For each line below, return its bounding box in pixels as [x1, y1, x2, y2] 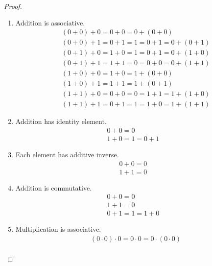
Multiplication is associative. [15, 224, 101, 234]
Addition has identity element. [15, 116, 107, 126]
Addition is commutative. [15, 182, 92, 193]
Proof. [4, 1, 22, 11]
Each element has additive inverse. [15, 149, 119, 160]
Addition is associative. [15, 17, 85, 27]
